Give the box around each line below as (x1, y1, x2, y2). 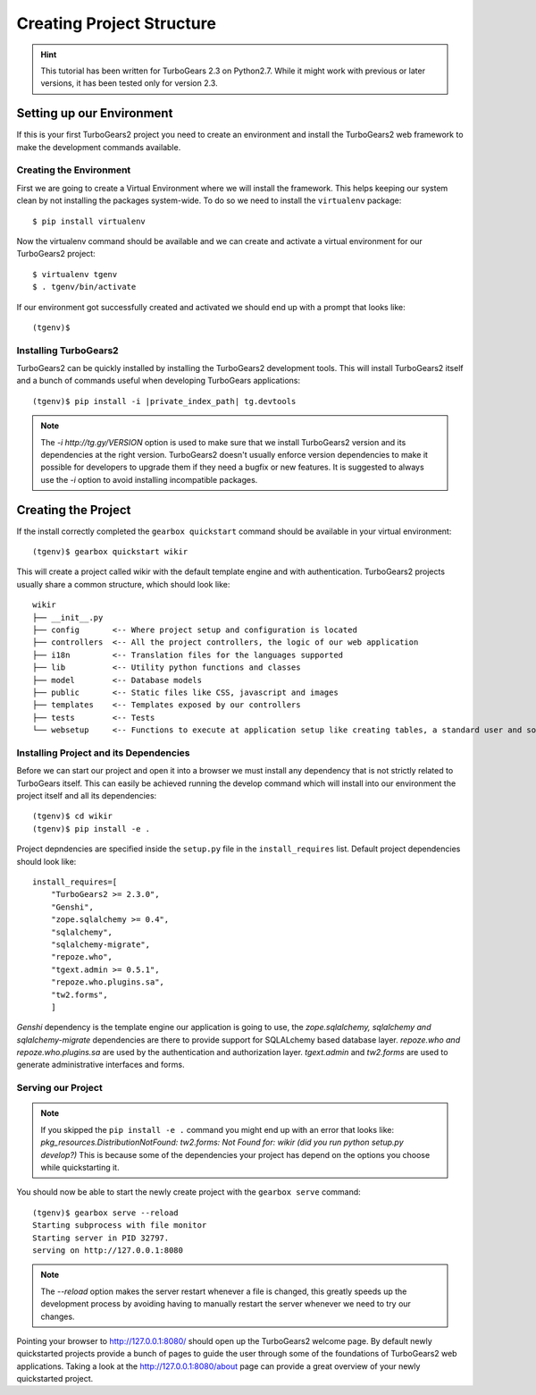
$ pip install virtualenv (32, 216, 147, 226)
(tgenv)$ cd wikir (32, 811, 113, 822)
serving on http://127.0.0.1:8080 (32, 1245, 183, 1255)
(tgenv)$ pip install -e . (32, 824, 151, 833)
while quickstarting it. (40, 1162, 120, 1172)
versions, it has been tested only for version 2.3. (40, 78, 218, 89)
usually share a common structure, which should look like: (16, 579, 230, 589)
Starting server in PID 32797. (32, 1232, 170, 1243)
